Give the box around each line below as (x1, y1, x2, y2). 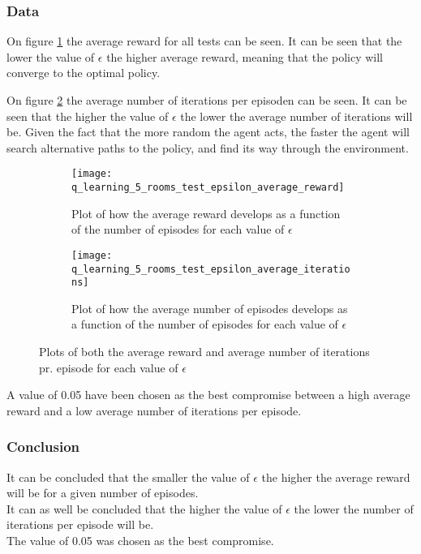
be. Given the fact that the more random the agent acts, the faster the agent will (6, 123, 410, 140)
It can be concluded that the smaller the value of (6, 468, 250, 485)
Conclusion (6, 436, 79, 457)
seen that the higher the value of (6, 107, 169, 124)
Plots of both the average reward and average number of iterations (39, 343, 370, 360)
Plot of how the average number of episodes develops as (71, 299, 348, 316)
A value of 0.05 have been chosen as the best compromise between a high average (6, 386, 410, 403)
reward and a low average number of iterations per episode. (6, 402, 302, 419)
